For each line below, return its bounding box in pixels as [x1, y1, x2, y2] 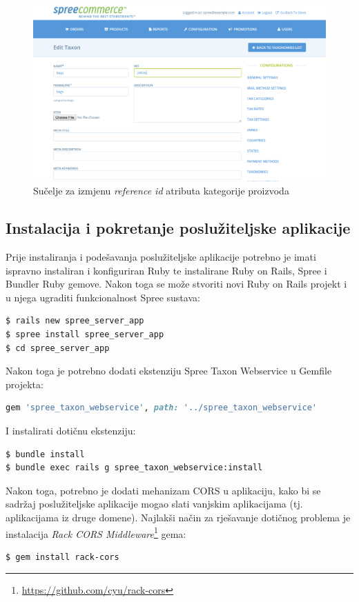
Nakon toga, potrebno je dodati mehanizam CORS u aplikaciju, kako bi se [6, 483, 321, 497]
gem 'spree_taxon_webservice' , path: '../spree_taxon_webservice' [6, 403, 318, 413]
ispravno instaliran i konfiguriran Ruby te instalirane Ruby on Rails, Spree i [6, 263, 327, 277]
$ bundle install [6, 449, 85, 459]
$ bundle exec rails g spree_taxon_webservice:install [6, 463, 263, 473]
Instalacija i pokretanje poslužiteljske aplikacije [6, 217, 351, 239]
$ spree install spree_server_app [6, 330, 164, 339]
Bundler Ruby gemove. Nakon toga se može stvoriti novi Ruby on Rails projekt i [6, 277, 347, 291]
